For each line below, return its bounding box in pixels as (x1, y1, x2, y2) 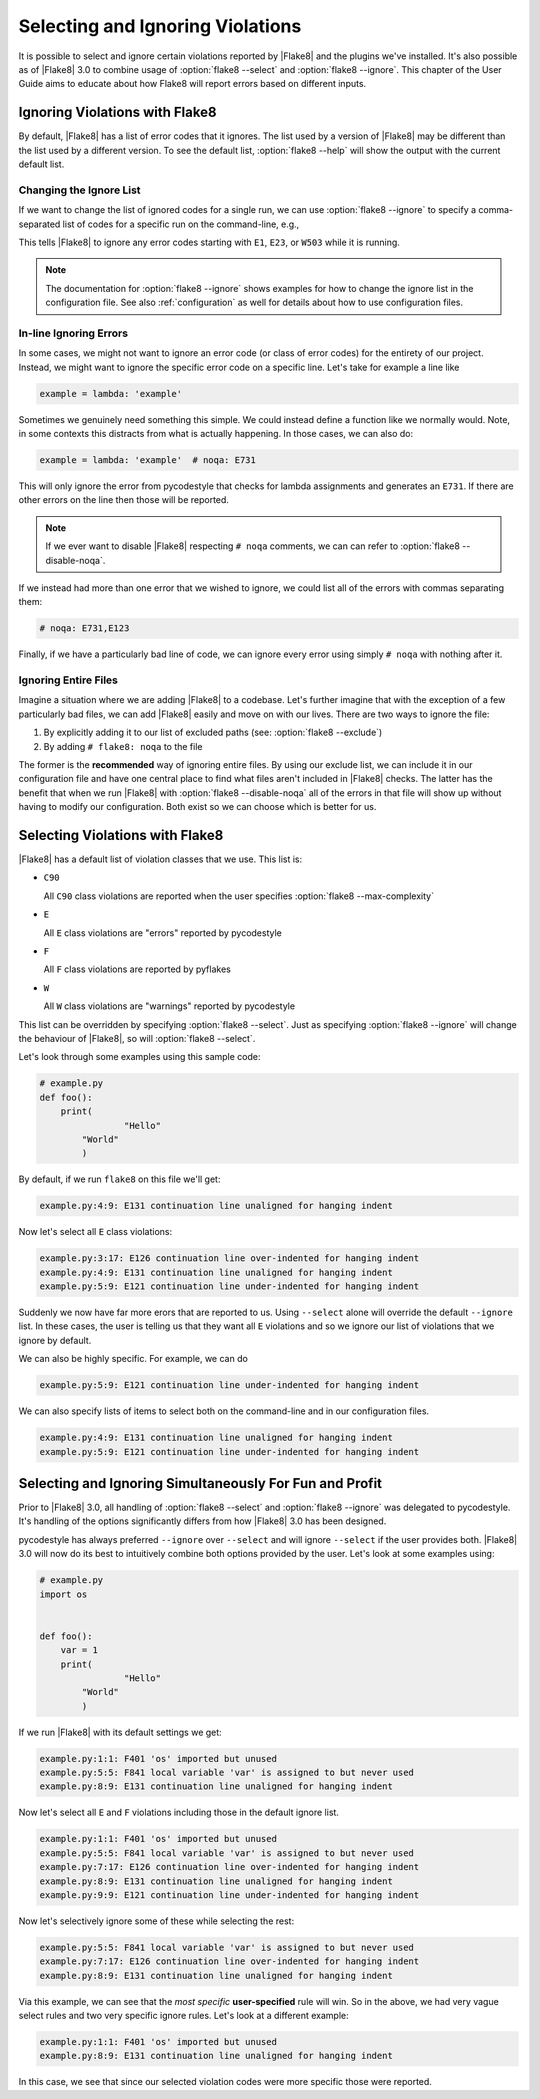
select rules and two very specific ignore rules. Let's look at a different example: (18, 2010, 349, 2022)
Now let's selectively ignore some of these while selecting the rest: (18, 1915, 295, 1927)
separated (18, 218, 61, 230)
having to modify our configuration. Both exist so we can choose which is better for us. (18, 801, 377, 813)
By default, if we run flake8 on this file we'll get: (18, 1173, 221, 1185)
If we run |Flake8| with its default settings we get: (18, 1726, 222, 1738)
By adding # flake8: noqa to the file (43, 740, 203, 752)
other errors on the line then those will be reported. (18, 494, 230, 506)
